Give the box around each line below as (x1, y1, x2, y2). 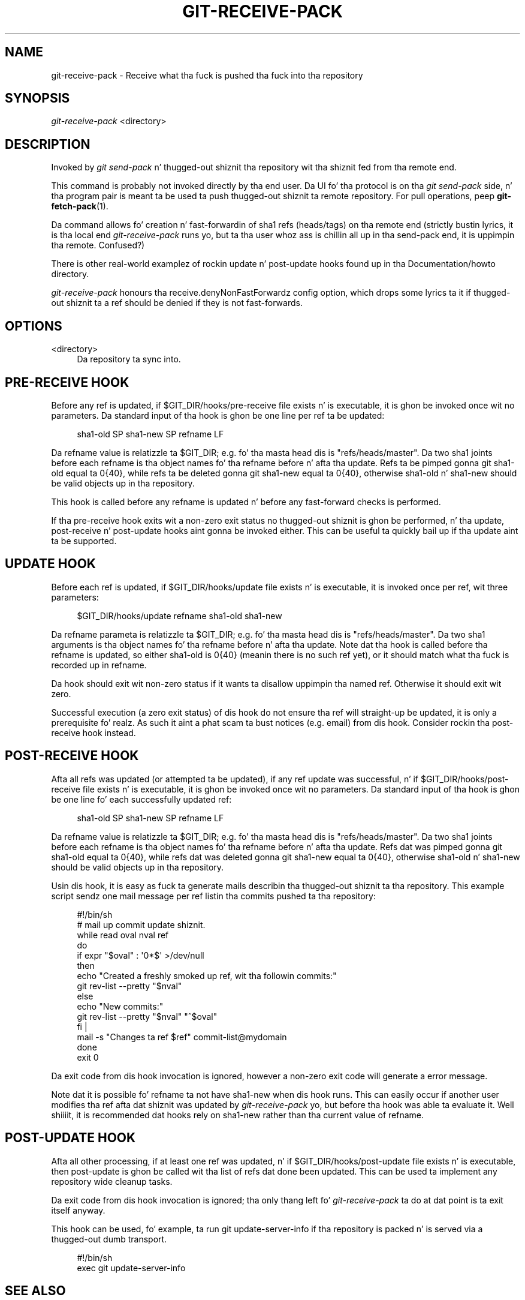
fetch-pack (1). (51, 201, 108, 212)
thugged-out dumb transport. (51, 1233, 167, 1244)
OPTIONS (5, 318, 62, 334)
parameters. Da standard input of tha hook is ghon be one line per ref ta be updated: (51, 410, 385, 421)
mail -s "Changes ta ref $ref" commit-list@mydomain (77, 1031, 287, 1042)
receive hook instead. (51, 727, 136, 738)
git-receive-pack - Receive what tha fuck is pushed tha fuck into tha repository (51, 70, 363, 80)
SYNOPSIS (5, 91, 70, 106)
